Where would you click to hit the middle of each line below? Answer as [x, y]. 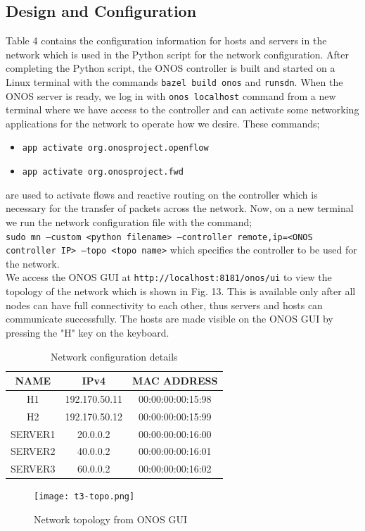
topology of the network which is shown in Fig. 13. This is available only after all [181, 291]
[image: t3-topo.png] [84, 497]
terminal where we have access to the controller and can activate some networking [182, 110]
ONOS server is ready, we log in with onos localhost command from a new [171, 95]
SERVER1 [33, 433]
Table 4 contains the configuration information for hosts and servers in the [166, 40]
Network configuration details [114, 356]
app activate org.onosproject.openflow [115, 148]
